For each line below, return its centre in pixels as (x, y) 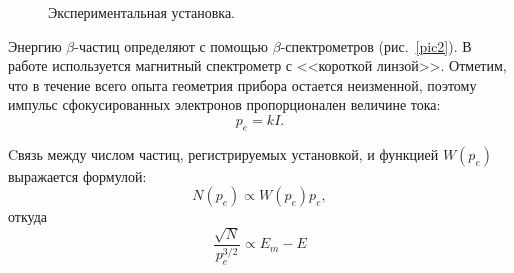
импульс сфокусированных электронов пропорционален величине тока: (224, 104)
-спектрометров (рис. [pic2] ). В (376, 45)
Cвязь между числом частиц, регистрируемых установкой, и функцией (223, 153)
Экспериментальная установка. (141, 12)
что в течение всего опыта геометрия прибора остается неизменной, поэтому (242, 84)
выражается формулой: (77, 175)
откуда (27, 216)
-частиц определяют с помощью (171, 45)
